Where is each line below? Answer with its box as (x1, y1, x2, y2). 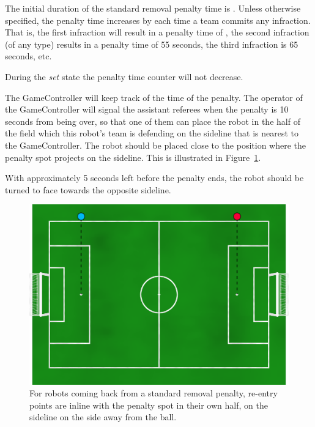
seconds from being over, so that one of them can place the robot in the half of (5, 114, 300, 127)
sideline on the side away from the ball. (29, 410, 177, 423)
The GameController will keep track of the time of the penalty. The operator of (5, 91, 303, 103)
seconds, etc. (5, 50, 52, 62)
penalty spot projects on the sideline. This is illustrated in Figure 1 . (5, 150, 261, 163)
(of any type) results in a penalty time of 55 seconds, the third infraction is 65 (5, 37, 298, 50)
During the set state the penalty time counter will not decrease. (5, 70, 243, 83)
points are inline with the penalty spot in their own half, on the (29, 398, 268, 411)
